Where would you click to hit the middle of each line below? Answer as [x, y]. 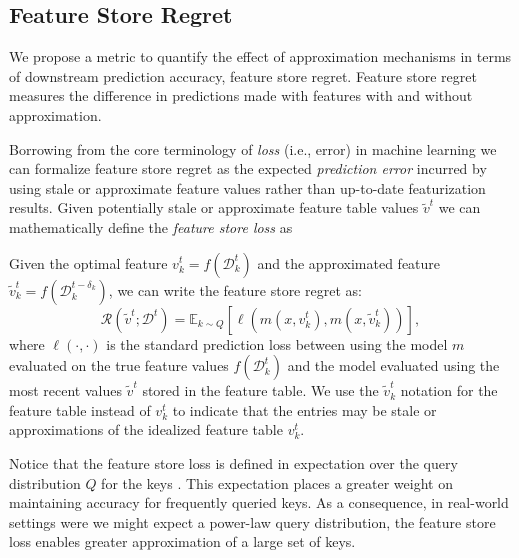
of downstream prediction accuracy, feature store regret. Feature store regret [243, 75]
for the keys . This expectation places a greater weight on [277, 482]
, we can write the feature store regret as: [235, 289]
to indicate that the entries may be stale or [304, 409]
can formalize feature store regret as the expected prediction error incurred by [248, 168]
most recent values [65, 390]
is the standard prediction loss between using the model [277, 343]
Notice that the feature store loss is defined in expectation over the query [233, 462]
